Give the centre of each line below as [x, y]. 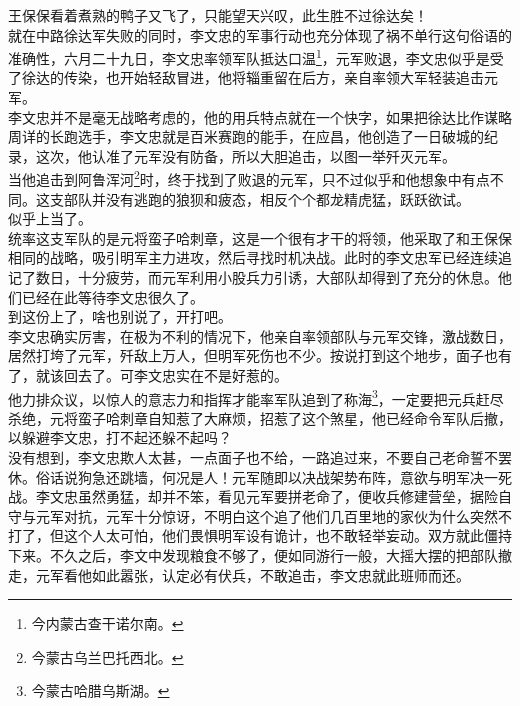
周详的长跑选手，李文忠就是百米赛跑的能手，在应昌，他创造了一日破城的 [246, 136]
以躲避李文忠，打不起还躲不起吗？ [120, 437]
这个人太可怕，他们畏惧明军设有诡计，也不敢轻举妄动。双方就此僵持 [287, 535]
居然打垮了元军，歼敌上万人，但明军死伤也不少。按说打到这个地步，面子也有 [260, 355]
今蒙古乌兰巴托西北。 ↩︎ [107, 656]
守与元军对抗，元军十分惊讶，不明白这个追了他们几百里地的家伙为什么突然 [253, 515]
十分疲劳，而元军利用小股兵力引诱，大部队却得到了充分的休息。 [287, 277]
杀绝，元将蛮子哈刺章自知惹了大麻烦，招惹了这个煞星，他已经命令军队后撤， [260, 417]
